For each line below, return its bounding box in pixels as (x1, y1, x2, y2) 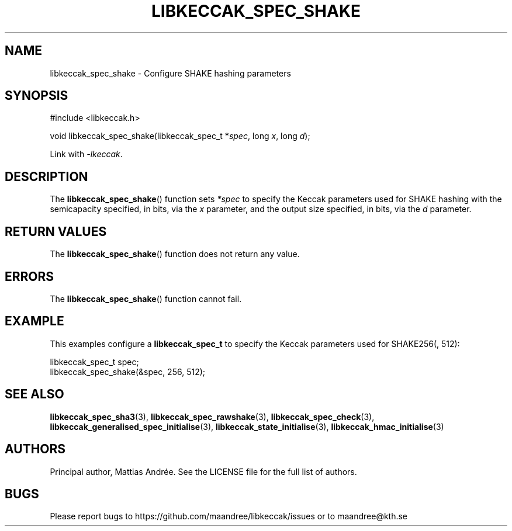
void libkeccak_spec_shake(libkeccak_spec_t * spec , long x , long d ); (50, 131, 310, 141)
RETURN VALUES (5, 224, 107, 239)
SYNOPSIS (5, 88, 68, 103)
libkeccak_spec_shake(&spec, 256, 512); (50, 366, 206, 377)
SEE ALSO (5, 387, 64, 402)
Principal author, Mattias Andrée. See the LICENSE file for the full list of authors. (50, 466, 357, 477)
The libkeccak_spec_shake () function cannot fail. (50, 293, 242, 304)
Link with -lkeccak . (50, 149, 123, 159)
